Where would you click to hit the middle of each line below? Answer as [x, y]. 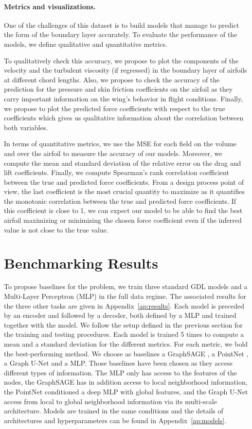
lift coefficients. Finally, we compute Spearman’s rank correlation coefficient [117, 172]
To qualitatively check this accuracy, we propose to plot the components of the [121, 60]
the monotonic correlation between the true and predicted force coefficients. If [120, 201]
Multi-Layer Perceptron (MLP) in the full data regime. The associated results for [125, 296]
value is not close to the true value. [56, 229]
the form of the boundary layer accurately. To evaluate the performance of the [121, 34]
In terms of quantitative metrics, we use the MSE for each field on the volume [120, 144]
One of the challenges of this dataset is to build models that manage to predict [122, 25]
